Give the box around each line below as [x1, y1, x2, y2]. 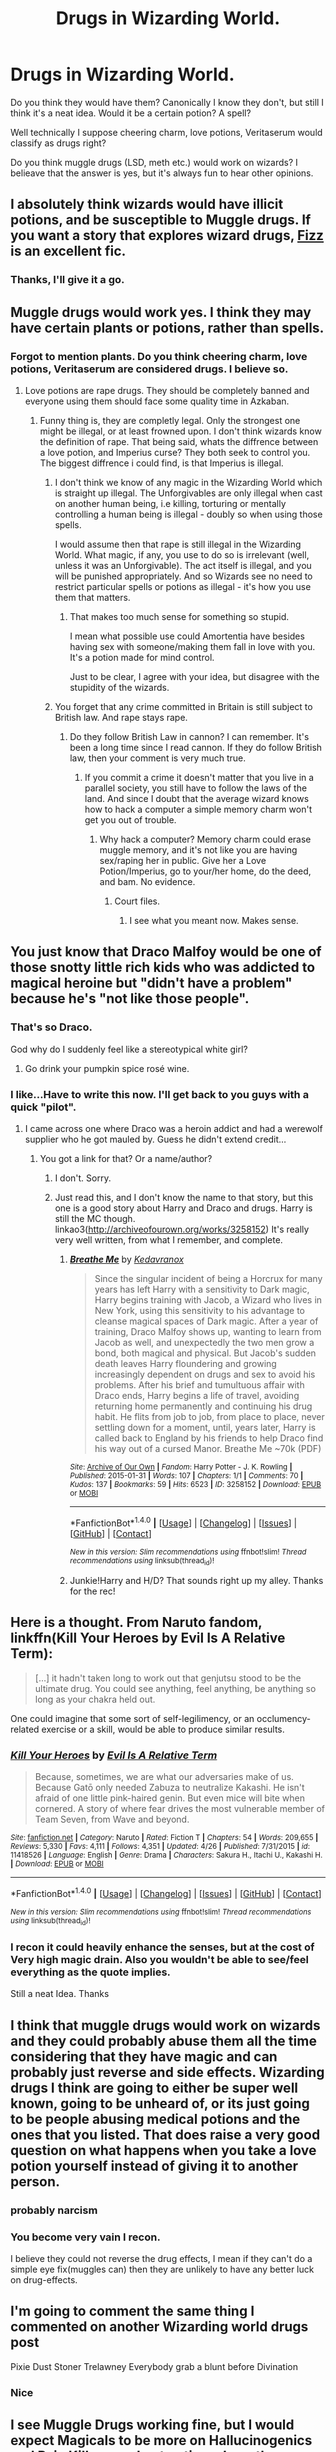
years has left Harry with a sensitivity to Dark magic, [94, 1283, 310, 1295]
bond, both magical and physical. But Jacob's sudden [94, 1347, 317, 1359]
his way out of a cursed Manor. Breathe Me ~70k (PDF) [94, 1442, 322, 1454]
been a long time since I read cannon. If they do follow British [69, 741, 323, 753]
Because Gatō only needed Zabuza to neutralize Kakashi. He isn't [34, 1782, 305, 1794]
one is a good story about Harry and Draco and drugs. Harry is [54, 1202, 313, 1214]
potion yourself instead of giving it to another [10, 2157, 299, 2174]
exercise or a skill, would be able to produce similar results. [41, 1723, 285, 1735]
